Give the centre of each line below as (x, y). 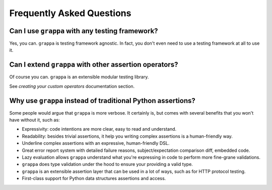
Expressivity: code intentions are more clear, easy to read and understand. (99, 129)
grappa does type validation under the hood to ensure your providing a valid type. (108, 164)
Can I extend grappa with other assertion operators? (94, 65)
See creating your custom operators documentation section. (72, 86)
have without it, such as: (35, 120)
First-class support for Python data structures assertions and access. (94, 178)
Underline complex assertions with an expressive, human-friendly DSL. (96, 143)
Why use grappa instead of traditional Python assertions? (103, 101)
